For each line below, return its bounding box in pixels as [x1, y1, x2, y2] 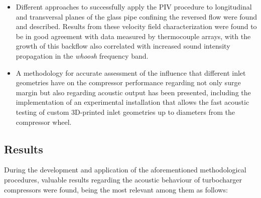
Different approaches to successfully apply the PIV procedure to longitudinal [16, 2, 252, 12]
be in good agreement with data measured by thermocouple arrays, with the [16, 31, 251, 41]
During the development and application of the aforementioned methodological [4, 164, 246, 175]
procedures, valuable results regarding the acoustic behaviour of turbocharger [4, 174, 242, 184]
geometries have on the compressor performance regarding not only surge [16, 77, 241, 88]
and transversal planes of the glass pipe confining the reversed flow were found [16, 11, 257, 22]
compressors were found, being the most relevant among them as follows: [4, 184, 228, 194]
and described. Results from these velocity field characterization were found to [16, 21, 257, 32]
